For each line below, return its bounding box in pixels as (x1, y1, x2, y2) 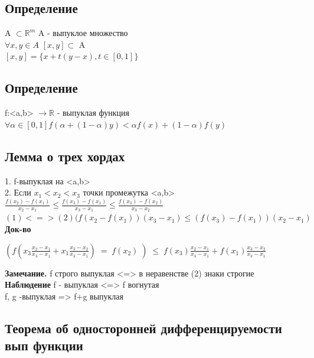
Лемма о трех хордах (5, 147, 125, 165)
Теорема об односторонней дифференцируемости (5, 318, 282, 337)
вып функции (5, 336, 83, 354)
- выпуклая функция (57, 106, 130, 119)
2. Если (5, 186, 31, 198)
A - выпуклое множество (38, 27, 128, 39)
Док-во (5, 222, 31, 235)
